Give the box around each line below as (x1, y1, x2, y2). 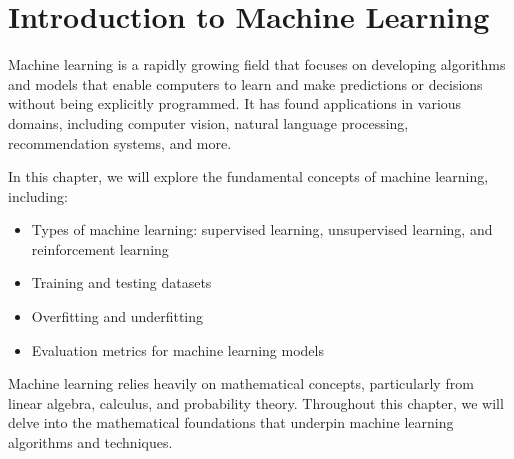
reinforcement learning (31, 238, 169, 259)
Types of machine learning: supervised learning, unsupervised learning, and (31, 219, 493, 240)
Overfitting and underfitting (31, 306, 204, 327)
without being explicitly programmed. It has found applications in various (8, 93, 462, 114)
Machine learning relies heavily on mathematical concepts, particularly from (8, 373, 474, 394)
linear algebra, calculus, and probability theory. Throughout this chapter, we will (8, 392, 504, 413)
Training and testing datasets (31, 272, 212, 293)
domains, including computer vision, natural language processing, (8, 112, 409, 133)
